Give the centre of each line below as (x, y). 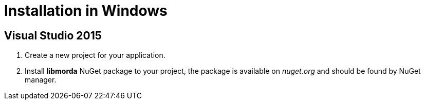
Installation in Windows (86, 11)
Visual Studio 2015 (53, 35)
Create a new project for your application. (95, 55)
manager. (41, 80)
